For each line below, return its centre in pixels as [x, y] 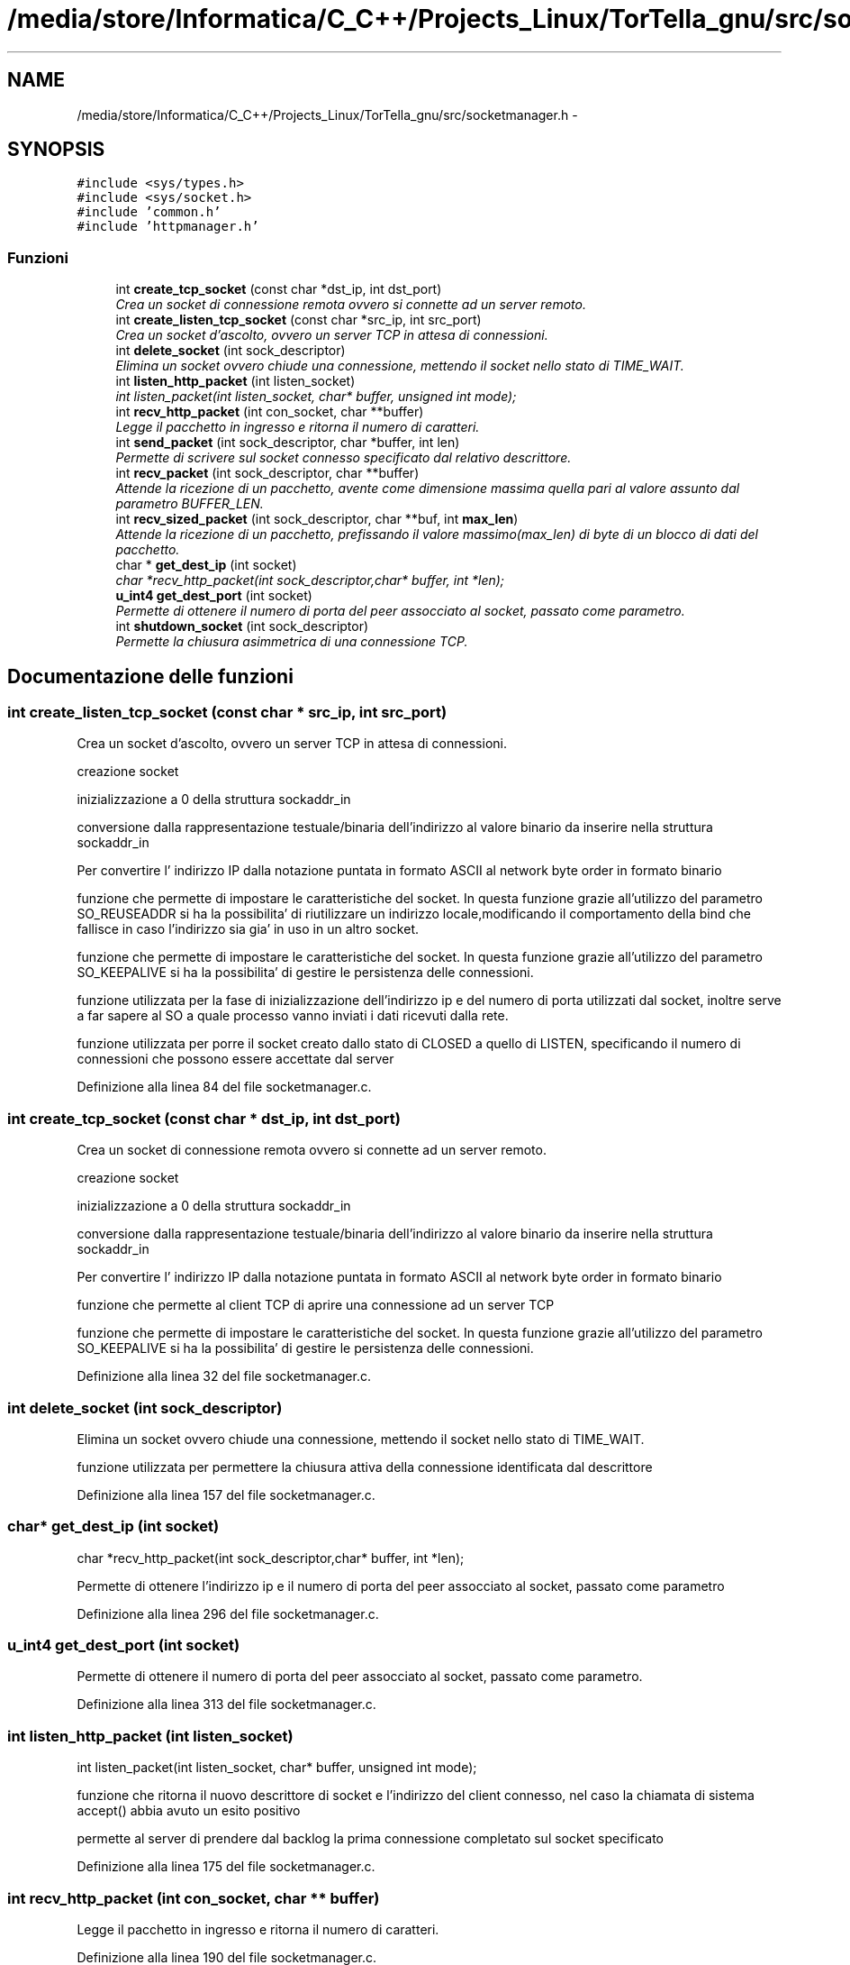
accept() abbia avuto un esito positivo [189, 1811]
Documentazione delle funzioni [150, 676]
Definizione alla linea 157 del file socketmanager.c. [226, 1494]
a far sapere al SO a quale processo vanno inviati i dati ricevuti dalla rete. [293, 1016]
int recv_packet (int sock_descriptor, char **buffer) [267, 473]
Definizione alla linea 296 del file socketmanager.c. [228, 1613]
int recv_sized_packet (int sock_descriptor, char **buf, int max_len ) [317, 519]
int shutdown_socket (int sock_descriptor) [242, 626]
